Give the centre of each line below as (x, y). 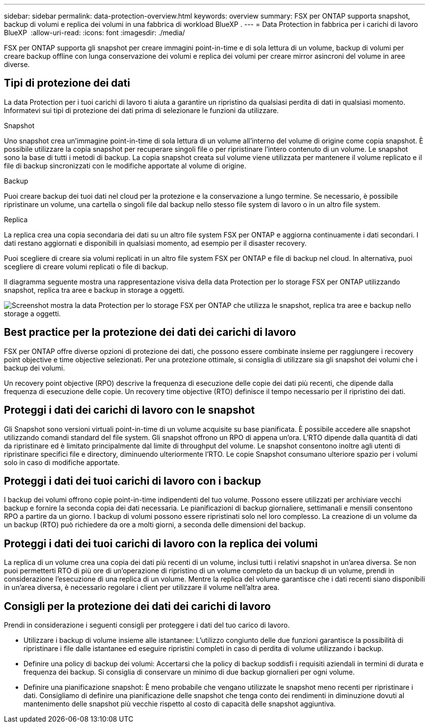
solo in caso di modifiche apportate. (62, 462)
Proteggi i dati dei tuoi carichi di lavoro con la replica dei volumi (161, 543)
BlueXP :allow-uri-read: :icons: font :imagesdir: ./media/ (95, 33)
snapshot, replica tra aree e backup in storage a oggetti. (94, 290)
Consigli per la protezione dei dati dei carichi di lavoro (137, 606)
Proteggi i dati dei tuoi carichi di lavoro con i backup (132, 481)
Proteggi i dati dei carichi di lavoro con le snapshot (130, 410)
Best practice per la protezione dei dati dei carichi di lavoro (150, 332)
